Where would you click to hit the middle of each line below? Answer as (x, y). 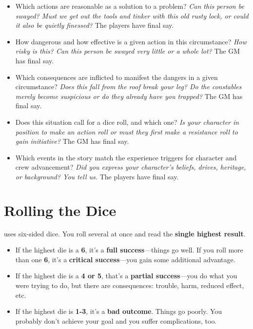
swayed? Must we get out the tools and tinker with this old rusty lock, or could (132, 15)
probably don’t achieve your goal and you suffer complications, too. (116, 320)
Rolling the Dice (60, 210)
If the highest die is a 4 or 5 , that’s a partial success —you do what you (126, 276)
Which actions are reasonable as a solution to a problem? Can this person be (130, 6)
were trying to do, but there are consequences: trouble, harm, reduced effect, (130, 285)
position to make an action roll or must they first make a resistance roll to (126, 131)
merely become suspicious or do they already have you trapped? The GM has (129, 96)
